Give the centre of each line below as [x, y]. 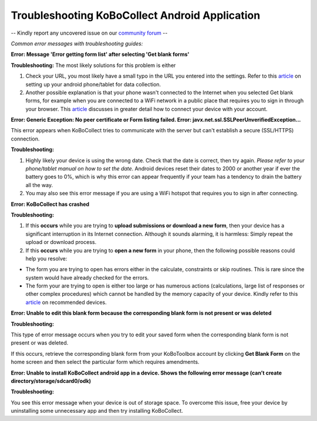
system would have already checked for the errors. [87, 278]
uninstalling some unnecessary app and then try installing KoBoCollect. [97, 411]
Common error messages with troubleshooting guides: [77, 44]
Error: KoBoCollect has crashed [50, 204]
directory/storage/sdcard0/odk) [51, 381]
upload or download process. [61, 242]
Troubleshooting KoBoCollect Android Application [136, 15]
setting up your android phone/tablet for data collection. [93, 84]
